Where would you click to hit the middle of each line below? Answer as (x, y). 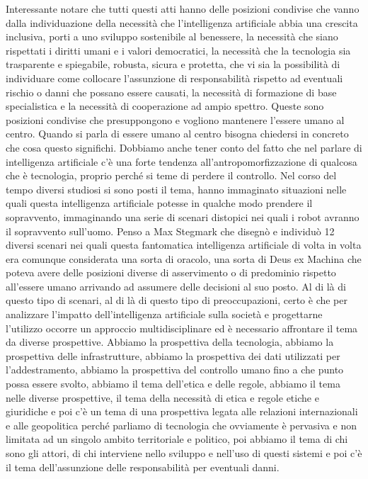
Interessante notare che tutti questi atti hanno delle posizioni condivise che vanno (183, 9)
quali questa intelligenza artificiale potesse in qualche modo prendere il (159, 203)
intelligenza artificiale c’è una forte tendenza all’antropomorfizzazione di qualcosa (182, 161)
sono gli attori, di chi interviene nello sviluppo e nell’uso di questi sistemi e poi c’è (184, 453)
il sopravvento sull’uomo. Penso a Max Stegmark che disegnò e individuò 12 (170, 231)
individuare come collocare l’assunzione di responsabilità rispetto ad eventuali (174, 78)
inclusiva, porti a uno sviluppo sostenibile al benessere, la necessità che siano (172, 36)
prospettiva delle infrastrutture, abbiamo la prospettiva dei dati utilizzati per (173, 355)
